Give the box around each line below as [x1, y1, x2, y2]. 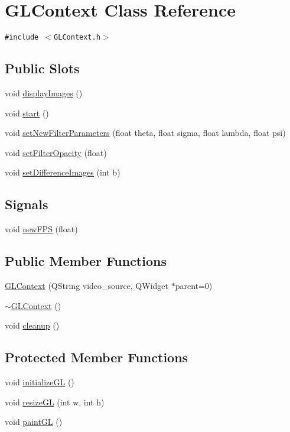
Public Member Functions [5, 252, 167, 270]
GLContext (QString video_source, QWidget [5, 279, 168, 291]
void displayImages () [5, 86, 83, 99]
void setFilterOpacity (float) [5, 146, 107, 158]
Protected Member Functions [5, 348, 188, 366]
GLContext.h [54, 33, 100, 42]
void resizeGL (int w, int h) [5, 395, 105, 408]
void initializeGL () [5, 375, 74, 388]
